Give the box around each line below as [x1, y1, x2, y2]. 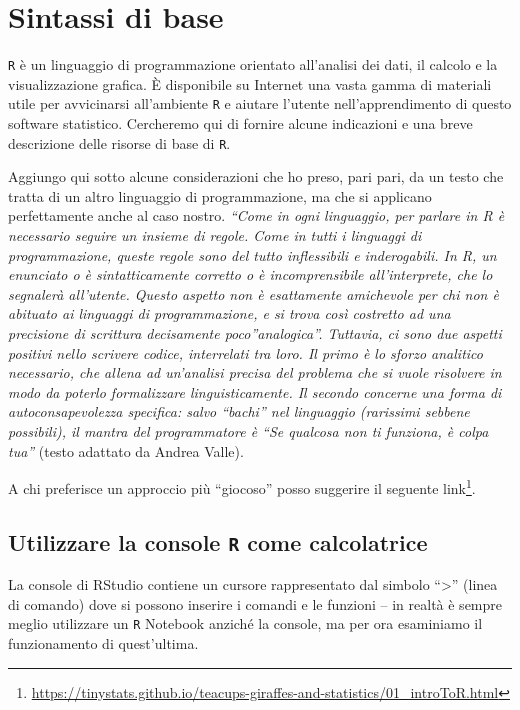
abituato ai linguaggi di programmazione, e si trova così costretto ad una [8, 303, 451, 324]
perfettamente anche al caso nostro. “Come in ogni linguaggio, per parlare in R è [8, 205, 505, 226]
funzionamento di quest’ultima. [8, 633, 199, 654]
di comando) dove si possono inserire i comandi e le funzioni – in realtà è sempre [8, 593, 503, 614]
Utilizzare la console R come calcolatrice [8, 526, 428, 557]
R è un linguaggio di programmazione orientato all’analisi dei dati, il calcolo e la [8, 54, 498, 75]
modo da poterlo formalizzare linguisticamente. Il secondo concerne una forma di [8, 381, 502, 402]
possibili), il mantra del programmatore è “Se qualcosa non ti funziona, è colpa [8, 421, 489, 441]
